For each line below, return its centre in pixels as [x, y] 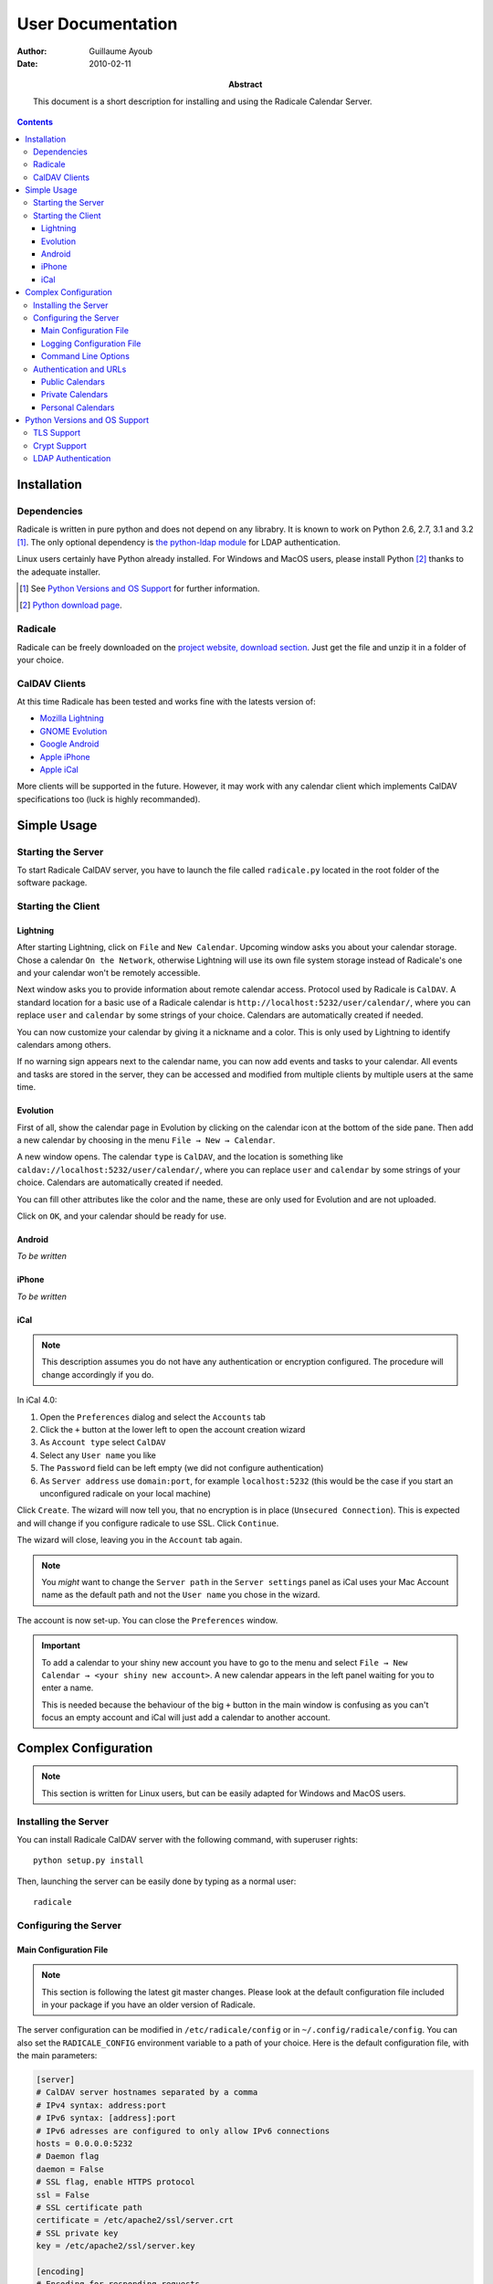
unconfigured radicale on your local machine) [126, 1493]
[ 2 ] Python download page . [71, 605]
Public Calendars [73, 381]
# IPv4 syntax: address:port [101, 2105]
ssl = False [63, 2194]
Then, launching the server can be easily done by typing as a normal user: [157, 1881]
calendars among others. [64, 1045]
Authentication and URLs [80, 369]
